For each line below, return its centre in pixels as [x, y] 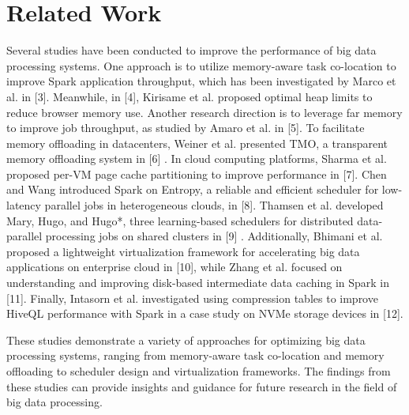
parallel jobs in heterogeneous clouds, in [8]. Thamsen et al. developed [214, 205]
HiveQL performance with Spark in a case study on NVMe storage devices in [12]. [205, 313]
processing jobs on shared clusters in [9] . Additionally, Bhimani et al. [214, 236]
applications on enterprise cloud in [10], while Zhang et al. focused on [174, 267]
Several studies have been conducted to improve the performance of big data [191, 50]
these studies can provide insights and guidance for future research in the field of [202, 386]
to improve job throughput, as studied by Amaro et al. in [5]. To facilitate [186, 128]
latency [24, 205]
